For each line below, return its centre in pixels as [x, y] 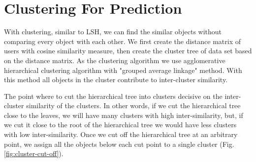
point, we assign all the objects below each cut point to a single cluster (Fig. [119, 144]
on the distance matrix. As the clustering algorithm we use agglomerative [115, 60]
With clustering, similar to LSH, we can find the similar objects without [113, 32]
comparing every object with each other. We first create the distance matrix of [123, 41]
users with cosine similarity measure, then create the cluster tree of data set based [128, 51]
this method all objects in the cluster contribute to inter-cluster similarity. [116, 80]
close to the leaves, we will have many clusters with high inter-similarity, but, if [124, 115]
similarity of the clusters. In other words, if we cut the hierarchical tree [133, 105]
